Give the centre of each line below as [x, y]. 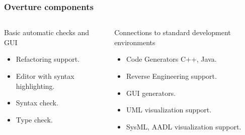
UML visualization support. [169, 110]
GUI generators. [151, 93]
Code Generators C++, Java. [171, 59]
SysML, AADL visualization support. [184, 126]
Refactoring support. [48, 59]
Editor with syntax [45, 76]
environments [135, 42]
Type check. [34, 119]
